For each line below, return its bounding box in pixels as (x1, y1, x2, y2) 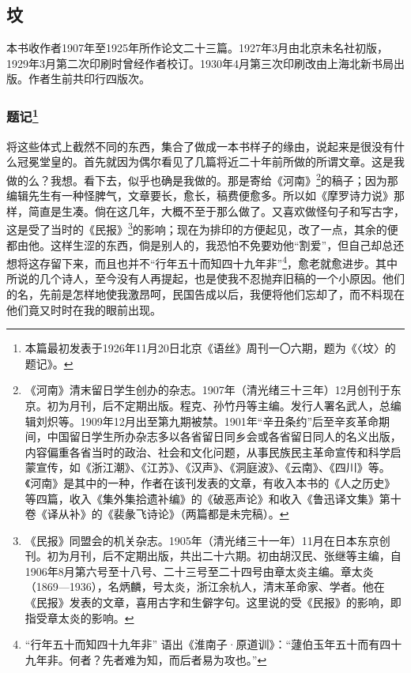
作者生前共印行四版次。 (28, 70, 150, 87)
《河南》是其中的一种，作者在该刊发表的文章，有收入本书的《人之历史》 (25, 474, 396, 491)
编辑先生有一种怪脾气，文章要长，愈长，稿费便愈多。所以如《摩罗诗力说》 (6, 187, 394, 204)
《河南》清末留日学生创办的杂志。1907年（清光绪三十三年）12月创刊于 (25, 382, 390, 398)
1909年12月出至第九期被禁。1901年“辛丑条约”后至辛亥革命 (80, 412, 379, 429)
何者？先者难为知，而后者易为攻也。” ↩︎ (69, 651, 267, 667)
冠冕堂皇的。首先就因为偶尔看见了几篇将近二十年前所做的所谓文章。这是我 (17, 153, 405, 170)
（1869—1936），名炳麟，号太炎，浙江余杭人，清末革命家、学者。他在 (25, 578, 385, 595)
